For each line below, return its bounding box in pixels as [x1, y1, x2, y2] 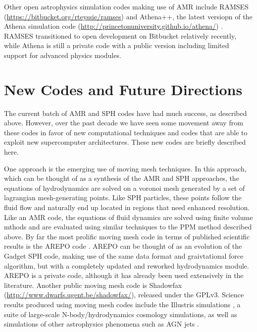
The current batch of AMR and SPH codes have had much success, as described [4, 108, 247, 118]
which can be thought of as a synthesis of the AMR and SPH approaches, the [4, 173, 239, 183]
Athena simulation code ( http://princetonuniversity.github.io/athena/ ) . [4, 21, 223, 31]
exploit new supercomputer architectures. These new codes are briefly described [4, 137, 246, 147]
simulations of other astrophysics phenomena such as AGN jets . [4, 319, 199, 329]
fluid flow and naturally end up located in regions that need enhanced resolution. [4, 202, 250, 213]
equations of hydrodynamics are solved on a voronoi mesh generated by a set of [4, 182, 245, 193]
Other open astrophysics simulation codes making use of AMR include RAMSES [4, 1, 249, 11]
